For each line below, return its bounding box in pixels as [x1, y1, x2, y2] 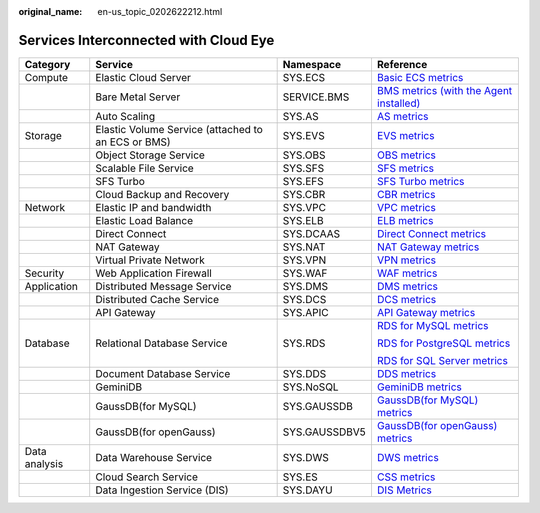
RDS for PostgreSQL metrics [376, 336, 511, 350]
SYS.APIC [282, 305, 329, 319]
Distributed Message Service [95, 279, 232, 293]
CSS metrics [376, 470, 436, 484]
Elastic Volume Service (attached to [95, 122, 264, 136]
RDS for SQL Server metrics [376, 353, 509, 367]
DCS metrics [376, 292, 437, 306]
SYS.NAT [282, 240, 326, 254]
